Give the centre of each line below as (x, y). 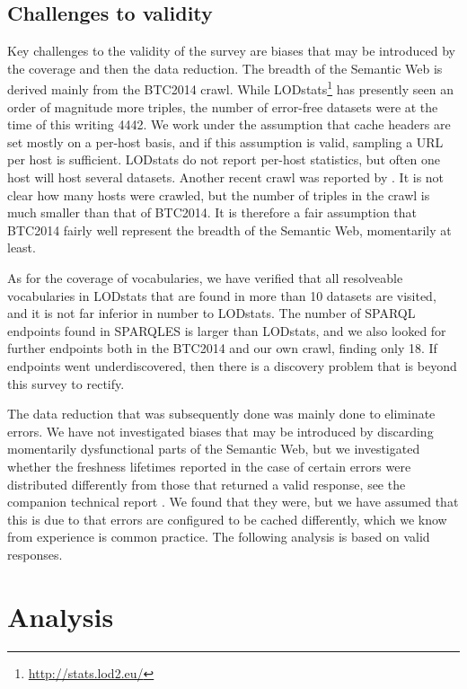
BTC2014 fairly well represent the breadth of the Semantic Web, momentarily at (229, 230)
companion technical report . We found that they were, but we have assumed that (233, 502)
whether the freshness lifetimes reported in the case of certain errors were (209, 466)
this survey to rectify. (66, 383)
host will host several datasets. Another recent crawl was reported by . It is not (226, 177)
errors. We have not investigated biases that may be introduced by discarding (220, 431)
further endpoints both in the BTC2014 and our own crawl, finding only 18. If (222, 348)
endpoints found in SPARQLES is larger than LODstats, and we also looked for (227, 330)
